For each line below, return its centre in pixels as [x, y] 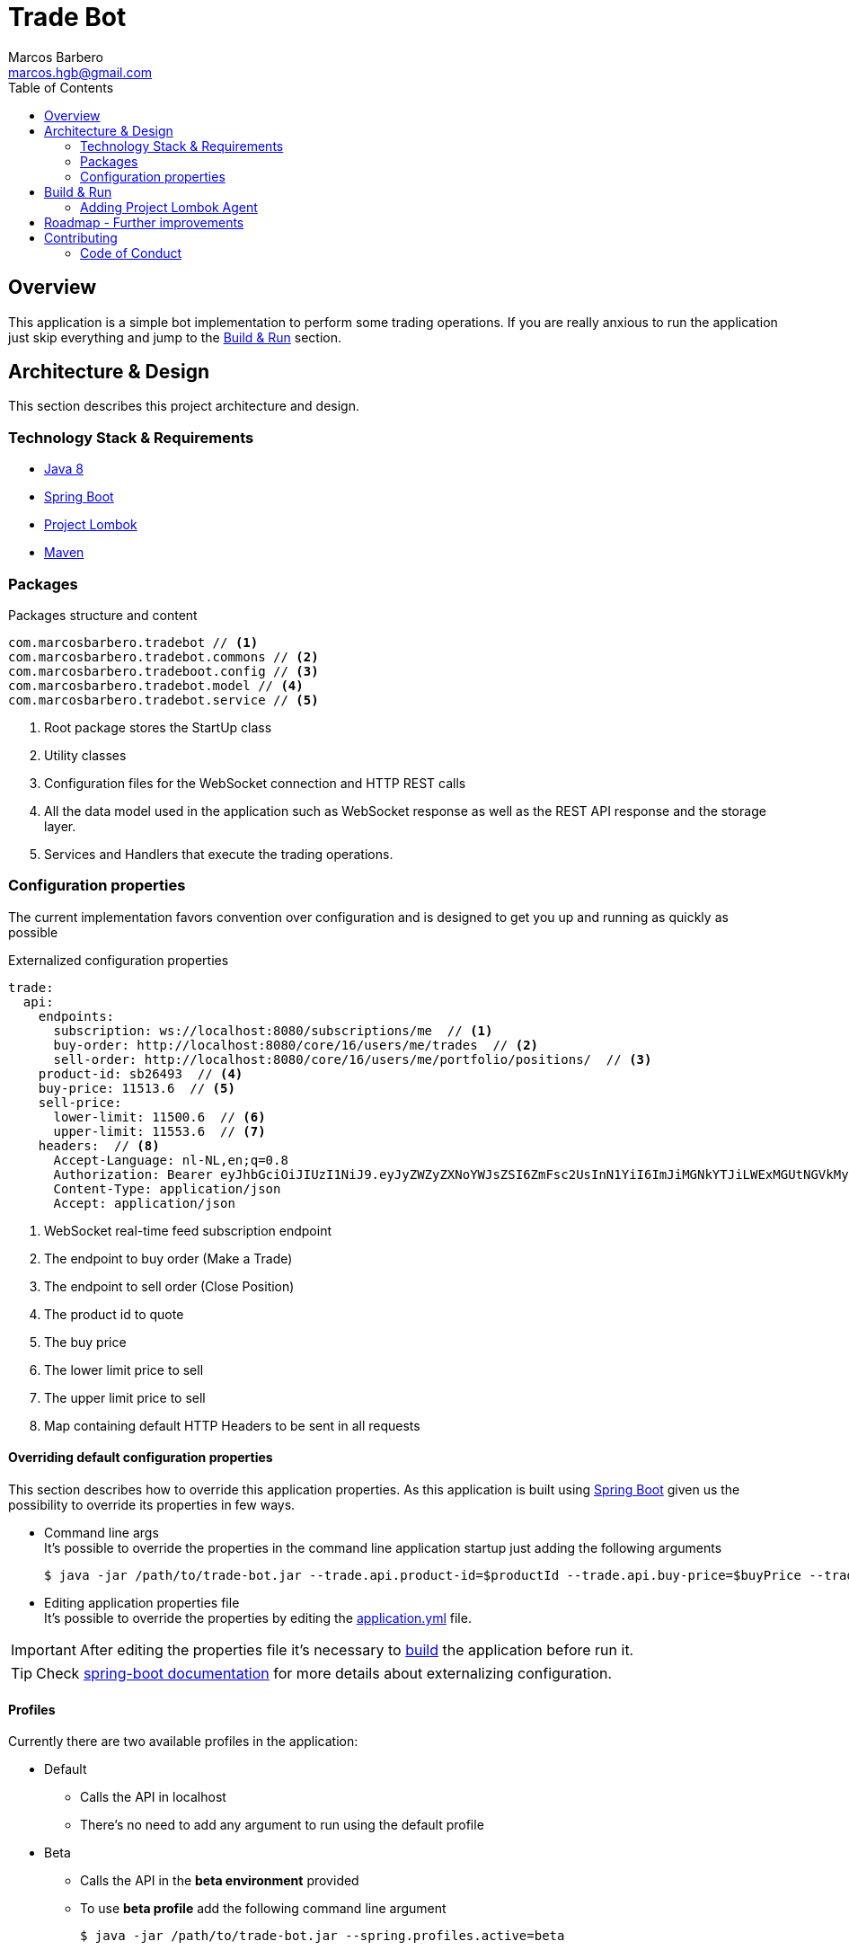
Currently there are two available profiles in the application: [183, 1742]
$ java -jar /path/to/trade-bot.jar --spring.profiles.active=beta [323, 1936]
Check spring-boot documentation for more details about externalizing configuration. [324, 1673]
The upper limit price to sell [125, 1397]
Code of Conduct [131, 253]
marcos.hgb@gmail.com [80, 72]
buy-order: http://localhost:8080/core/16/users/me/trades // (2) [296, 1045]
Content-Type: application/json [167, 1188]
